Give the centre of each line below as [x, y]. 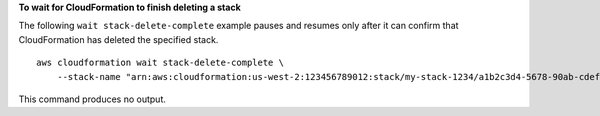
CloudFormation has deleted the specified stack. [118, 39]
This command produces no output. [92, 99]
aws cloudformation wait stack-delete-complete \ [160, 63]
